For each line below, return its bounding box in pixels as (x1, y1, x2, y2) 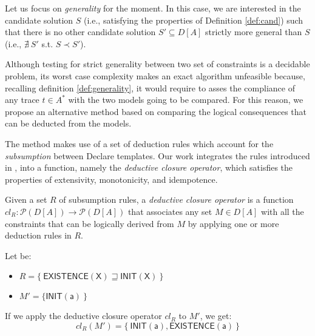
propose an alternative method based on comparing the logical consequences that (5, 105, 307, 117)
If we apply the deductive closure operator (5, 309, 162, 322)
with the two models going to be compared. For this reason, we (68, 93, 303, 106)
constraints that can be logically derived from (5, 217, 174, 229)
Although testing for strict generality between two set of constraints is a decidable (5, 58, 310, 70)
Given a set (5, 193, 47, 206)
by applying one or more (188, 217, 279, 229)
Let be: (5, 249, 32, 262)
